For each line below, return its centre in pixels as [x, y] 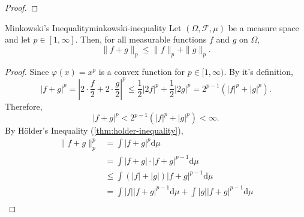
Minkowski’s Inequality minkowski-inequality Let [93, 27]
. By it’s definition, [258, 71]
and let [18, 39]
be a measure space [264, 27]
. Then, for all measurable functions [141, 39]
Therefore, [24, 106]
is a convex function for [142, 71]
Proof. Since [27, 71]
